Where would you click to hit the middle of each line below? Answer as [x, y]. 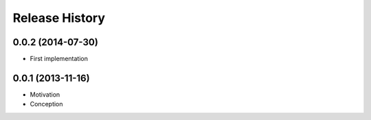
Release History [59, 18]
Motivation [45, 94]
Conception [46, 104]
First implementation [59, 59]
